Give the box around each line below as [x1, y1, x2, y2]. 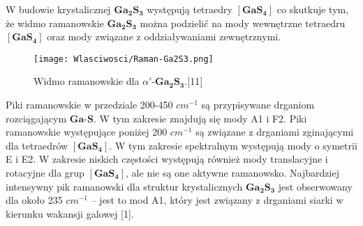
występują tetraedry [147, 2, 232, 16]
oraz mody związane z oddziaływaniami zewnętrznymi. [47, 29, 281, 44]
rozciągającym [6, 111, 67, 125]
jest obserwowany [278, 179, 353, 193]
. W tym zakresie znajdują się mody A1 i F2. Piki [93, 111, 307, 125]
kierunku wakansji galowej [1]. [6, 206, 134, 220]
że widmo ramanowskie [6, 15, 104, 30]
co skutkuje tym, [276, 2, 349, 16]
